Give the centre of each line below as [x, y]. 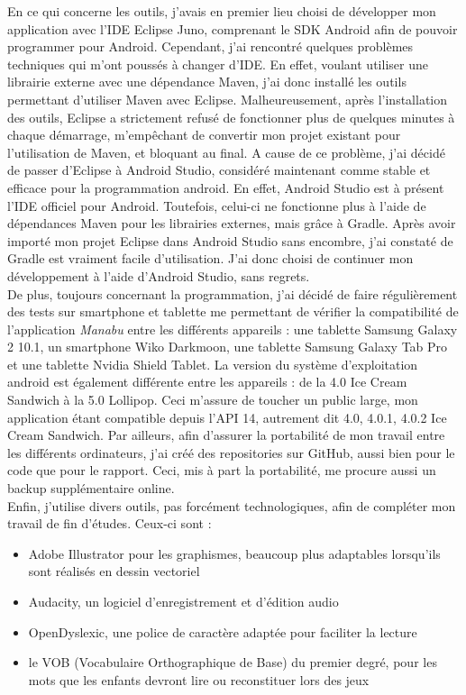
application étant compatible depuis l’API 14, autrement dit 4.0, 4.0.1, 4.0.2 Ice [227, 417]
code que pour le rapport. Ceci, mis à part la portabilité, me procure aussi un [222, 470]
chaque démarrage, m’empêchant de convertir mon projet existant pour [204, 135]
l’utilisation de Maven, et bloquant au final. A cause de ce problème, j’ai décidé [226, 152]
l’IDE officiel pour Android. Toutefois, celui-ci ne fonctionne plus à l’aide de [217, 205]
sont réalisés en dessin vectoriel [114, 571]
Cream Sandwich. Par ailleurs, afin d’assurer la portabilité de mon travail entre [226, 435]
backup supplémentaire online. [91, 488]
